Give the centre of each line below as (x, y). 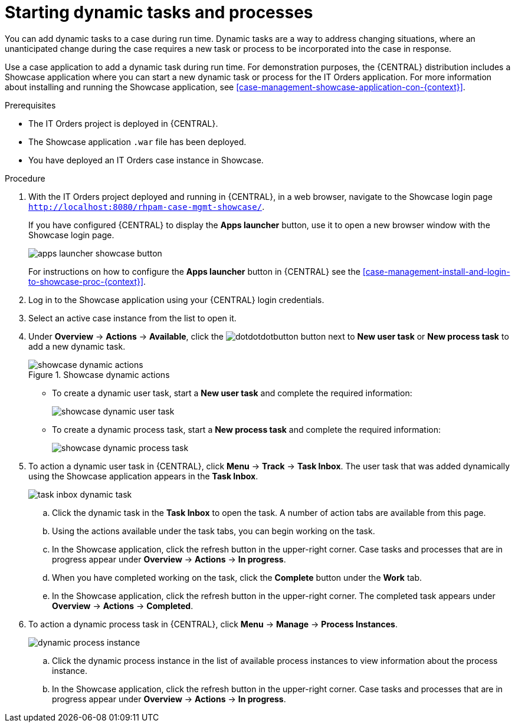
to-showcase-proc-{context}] (86, 281)
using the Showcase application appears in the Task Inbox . (143, 476)
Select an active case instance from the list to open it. (132, 318)
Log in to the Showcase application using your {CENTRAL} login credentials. (176, 300)
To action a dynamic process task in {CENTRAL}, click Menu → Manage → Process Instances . (213, 624)
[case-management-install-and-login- (436, 271)
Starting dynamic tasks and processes (159, 12)
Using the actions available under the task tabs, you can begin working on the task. (214, 531)
